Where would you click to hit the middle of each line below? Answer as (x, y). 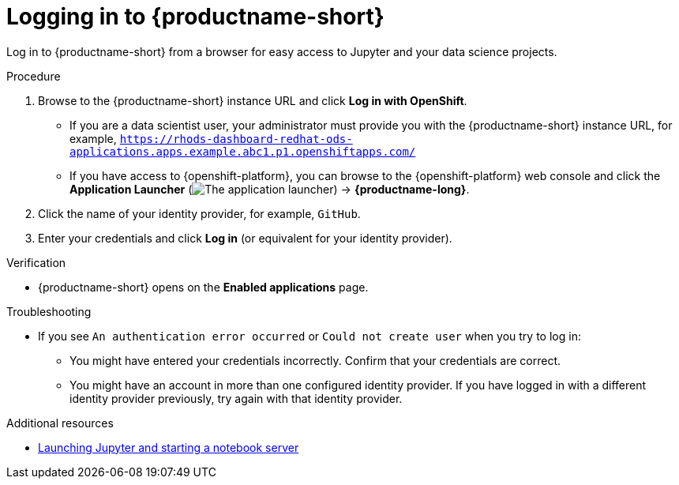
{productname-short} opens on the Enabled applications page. (203, 287)
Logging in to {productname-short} (195, 17)
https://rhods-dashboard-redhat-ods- (236, 139)
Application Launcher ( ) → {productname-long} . (270, 189)
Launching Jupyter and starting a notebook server (169, 447)
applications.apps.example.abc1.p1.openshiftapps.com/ (243, 151)
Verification (36, 262)
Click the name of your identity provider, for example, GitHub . (199, 213)
